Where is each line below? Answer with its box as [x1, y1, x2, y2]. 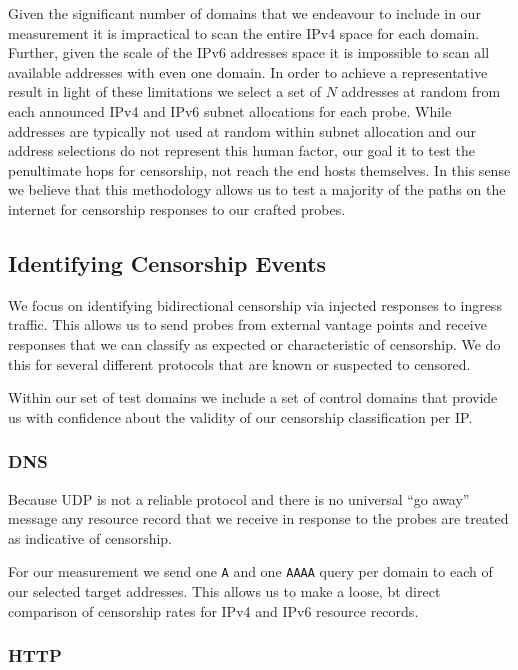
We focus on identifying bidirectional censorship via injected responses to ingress [8, 294, 502, 315]
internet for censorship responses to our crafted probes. [8, 198, 346, 219]
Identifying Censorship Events [8, 247, 327, 278]
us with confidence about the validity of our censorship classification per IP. [8, 406, 473, 427]
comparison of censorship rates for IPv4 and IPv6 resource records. [8, 600, 419, 621]
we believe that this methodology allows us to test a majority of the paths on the [8, 179, 506, 200]
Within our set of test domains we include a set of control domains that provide [8, 387, 498, 408]
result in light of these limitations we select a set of [8, 81, 322, 102]
